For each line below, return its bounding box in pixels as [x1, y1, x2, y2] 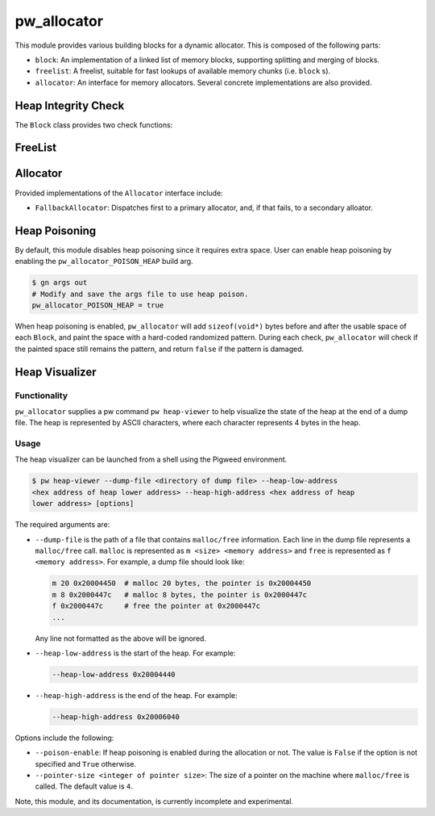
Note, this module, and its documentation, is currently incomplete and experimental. [14, 796, 294, 806]
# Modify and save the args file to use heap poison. [31, 289, 249, 299]
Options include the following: [14, 733, 114, 743]
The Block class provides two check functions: [14, 119, 173, 129]
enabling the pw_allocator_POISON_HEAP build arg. [14, 257, 193, 266]
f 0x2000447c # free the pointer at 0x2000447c [52, 601, 261, 611]
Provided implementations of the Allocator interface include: [14, 188, 223, 198]
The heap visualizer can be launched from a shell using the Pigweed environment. [14, 454, 288, 464]
